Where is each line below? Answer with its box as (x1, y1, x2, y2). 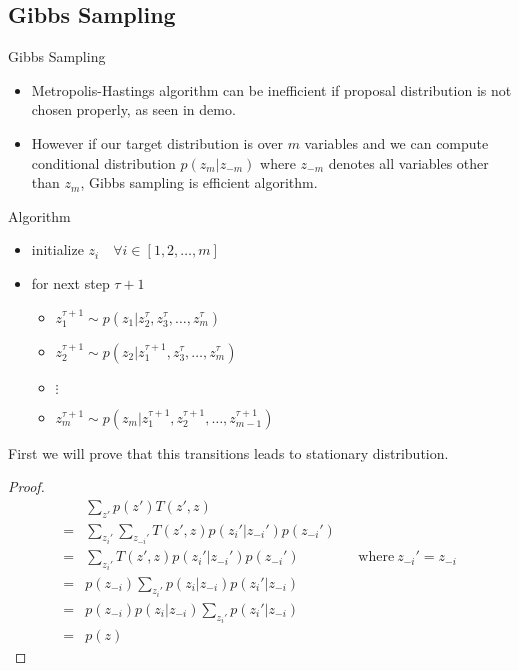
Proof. (8, 476, 45, 497)
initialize (31, 239, 84, 260)
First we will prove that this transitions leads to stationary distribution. (8, 442, 449, 463)
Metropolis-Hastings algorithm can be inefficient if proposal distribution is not (31, 79, 512, 100)
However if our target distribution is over (31, 132, 283, 153)
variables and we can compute (304, 132, 489, 153)
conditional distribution (31, 152, 176, 173)
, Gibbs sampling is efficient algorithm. (80, 172, 318, 193)
